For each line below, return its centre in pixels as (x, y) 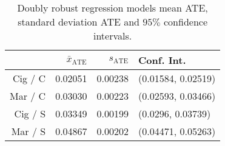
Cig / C (29, 78)
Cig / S (30, 113)
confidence (186, 22)
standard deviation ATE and (79, 22)
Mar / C (28, 96)
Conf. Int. (162, 60)
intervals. (112, 36)
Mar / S (29, 131)
